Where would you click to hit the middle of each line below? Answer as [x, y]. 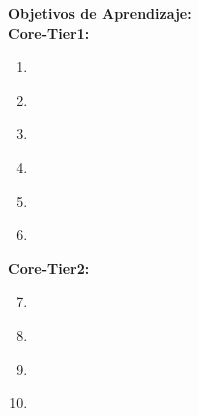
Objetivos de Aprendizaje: [100, 13]
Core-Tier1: [49, 32]
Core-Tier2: [49, 267]
